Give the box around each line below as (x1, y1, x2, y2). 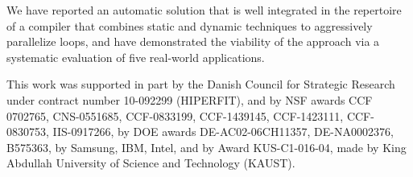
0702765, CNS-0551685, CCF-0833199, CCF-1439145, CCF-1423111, (6, 107, 344, 124)
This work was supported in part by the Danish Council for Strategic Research (6, 76, 395, 93)
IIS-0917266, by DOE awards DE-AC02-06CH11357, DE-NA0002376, (52, 123, 394, 140)
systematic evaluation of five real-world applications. (6, 48, 265, 65)
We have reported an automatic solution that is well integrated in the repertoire (6, 2, 402, 18)
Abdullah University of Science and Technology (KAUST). (6, 154, 295, 171)
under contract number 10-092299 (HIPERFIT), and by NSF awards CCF (6, 91, 373, 108)
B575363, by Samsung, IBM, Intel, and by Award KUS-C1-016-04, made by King (6, 138, 407, 155)
